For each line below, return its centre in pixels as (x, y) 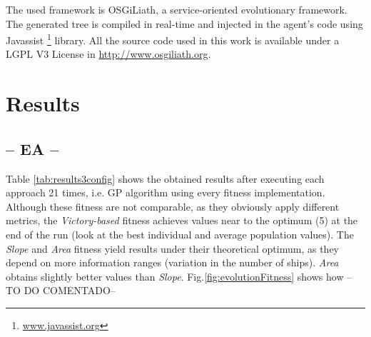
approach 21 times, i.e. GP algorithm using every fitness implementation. (166, 192)
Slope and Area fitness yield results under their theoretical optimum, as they (172, 248)
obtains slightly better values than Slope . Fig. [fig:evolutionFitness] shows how (175, 276)
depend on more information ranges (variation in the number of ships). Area (172, 262)
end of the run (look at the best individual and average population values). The (180, 234)
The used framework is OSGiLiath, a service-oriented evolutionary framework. (177, 9)
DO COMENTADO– (70, 290)
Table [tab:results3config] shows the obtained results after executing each (165, 178)
